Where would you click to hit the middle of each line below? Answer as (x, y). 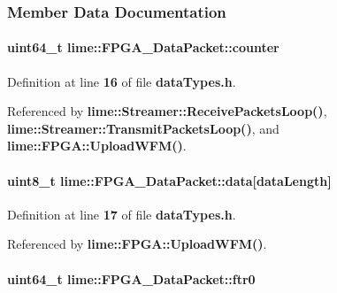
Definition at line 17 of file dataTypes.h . (122, 214)
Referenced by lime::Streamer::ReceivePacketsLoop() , (167, 111)
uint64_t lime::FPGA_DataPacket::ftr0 (131, 278)
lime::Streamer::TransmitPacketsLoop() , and (143, 128)
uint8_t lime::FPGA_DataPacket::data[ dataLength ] (169, 180)
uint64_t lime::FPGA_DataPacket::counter (143, 47)
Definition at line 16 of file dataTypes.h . (122, 81)
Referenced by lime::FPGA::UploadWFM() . (137, 244)
